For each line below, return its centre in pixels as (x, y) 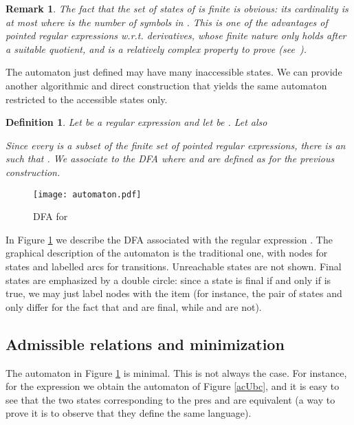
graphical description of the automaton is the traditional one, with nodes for (167, 253)
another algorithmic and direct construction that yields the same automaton (166, 85)
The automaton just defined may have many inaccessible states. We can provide (174, 72)
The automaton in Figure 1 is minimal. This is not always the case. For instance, (176, 372)
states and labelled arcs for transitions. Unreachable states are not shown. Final (174, 266)
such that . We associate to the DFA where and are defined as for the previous (170, 159)
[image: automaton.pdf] (87, 194)
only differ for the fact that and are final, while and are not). (134, 306)
